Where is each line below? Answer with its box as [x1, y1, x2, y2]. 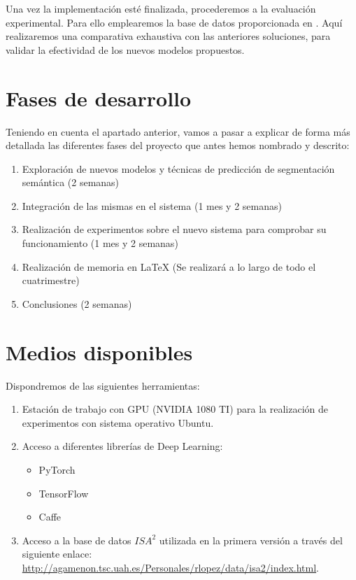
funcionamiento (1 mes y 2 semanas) [22, 236, 178, 250]
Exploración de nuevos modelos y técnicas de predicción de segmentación [22, 161, 335, 176]
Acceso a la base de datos [22, 532, 131, 547]
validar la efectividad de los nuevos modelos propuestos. [6, 42, 245, 57]
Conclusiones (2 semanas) [22, 296, 132, 311]
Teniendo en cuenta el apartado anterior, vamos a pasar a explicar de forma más [6, 124, 350, 139]
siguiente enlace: [22, 546, 92, 561]
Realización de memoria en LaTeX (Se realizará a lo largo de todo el [22, 259, 316, 274]
